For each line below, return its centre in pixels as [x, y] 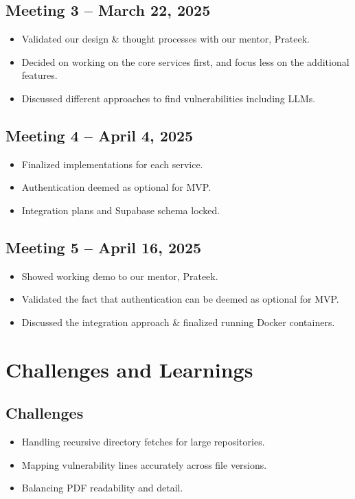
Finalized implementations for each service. [112, 164]
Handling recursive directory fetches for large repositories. [143, 442]
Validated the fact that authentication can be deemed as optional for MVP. [180, 299]
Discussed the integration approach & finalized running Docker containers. [178, 322]
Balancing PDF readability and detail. [102, 488]
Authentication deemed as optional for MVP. [116, 187]
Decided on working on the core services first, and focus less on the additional [185, 61]
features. [39, 75]
